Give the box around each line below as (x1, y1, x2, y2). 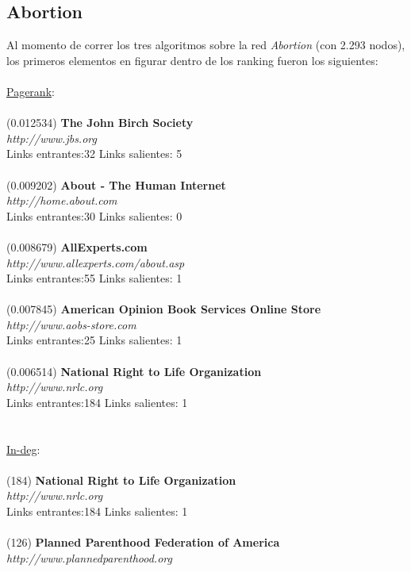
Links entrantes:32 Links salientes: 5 (6, 145, 182, 162)
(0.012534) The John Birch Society (6, 114, 194, 131)
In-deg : (6, 440, 40, 457)
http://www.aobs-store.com (6, 316, 136, 332)
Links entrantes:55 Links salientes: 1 (6, 270, 182, 286)
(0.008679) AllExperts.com (6, 238, 148, 255)
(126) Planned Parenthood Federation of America (6, 534, 280, 551)
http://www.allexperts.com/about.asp (6, 254, 185, 271)
